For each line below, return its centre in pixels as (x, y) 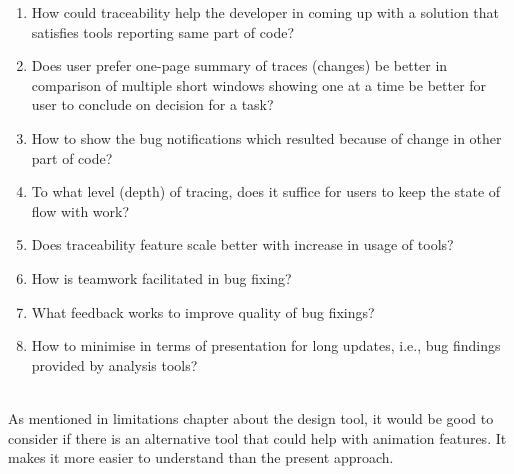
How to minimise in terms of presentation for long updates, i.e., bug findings (266, 345)
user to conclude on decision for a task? (152, 104)
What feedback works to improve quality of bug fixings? (203, 311)
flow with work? (80, 210)
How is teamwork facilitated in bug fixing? (161, 277)
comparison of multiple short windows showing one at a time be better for (259, 84)
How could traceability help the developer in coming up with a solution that (265, 12)
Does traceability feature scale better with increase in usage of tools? (242, 244)
